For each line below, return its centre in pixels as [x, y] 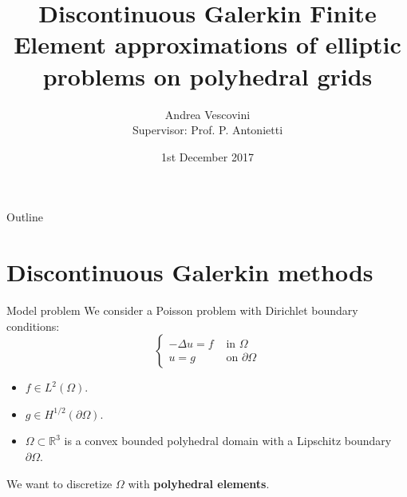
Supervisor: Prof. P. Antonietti [207, 130]
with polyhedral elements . [199, 483]
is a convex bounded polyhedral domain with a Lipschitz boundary [228, 441]
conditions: [33, 326]
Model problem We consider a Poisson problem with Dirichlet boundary [182, 310]
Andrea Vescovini [207, 114]
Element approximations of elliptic [207, 44]
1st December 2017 [207, 156]
